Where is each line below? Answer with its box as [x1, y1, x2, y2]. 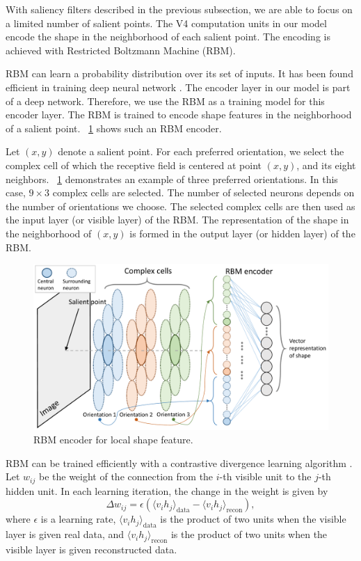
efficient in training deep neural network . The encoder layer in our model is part [6, 79, 351, 94]
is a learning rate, [40, 512, 116, 526]
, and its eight [296, 157, 356, 172]
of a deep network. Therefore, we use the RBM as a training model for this [6, 93, 325, 108]
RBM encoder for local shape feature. [33, 432, 193, 447]
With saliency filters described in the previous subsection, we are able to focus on [6, 2, 353, 16]
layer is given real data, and [6, 527, 125, 542]
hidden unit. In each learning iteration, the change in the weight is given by [6, 483, 328, 498]
